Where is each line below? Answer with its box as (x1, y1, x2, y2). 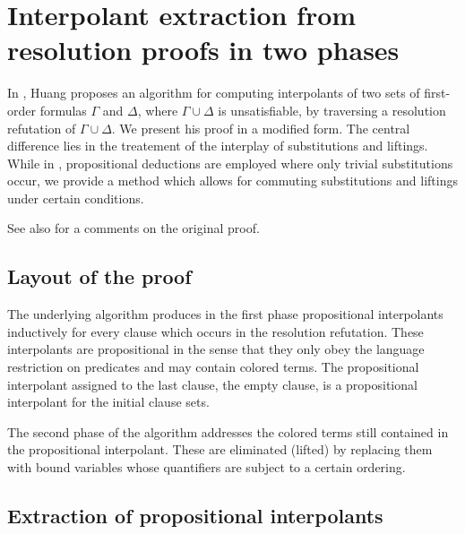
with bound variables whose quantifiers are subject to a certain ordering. (7, 458, 406, 477)
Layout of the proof (7, 263, 192, 290)
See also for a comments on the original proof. (7, 219, 260, 237)
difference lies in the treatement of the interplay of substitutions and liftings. (7, 136, 428, 155)
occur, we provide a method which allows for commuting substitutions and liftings (7, 171, 458, 190)
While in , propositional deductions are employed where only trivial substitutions (7, 153, 453, 172)
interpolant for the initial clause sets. (7, 392, 210, 411)
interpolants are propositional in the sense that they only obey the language (7, 340, 425, 358)
